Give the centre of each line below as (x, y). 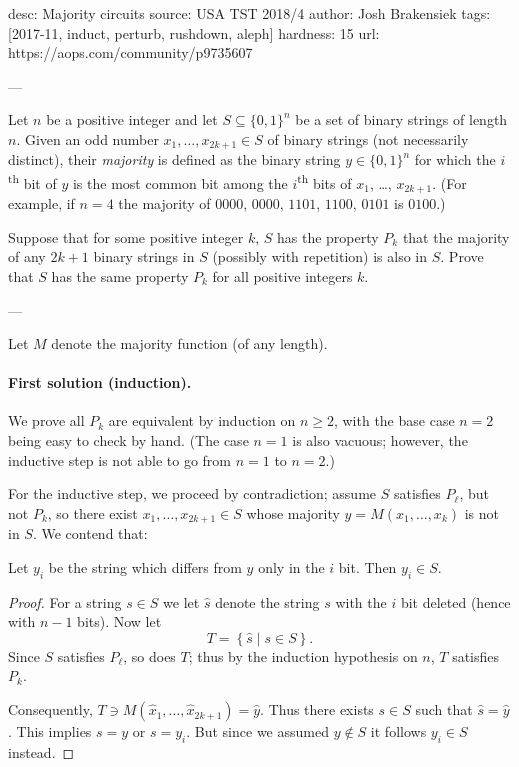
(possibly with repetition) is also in (320, 256)
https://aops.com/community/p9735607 (130, 52)
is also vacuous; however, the (380, 440)
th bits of (324, 181)
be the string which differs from (145, 566)
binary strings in (144, 256)
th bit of (32, 181)
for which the (455, 159)
